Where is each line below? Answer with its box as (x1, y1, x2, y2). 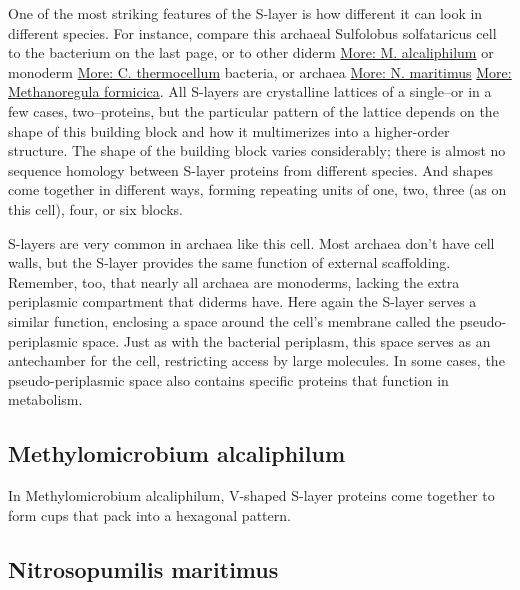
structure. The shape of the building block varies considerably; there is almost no (8, 140, 506, 161)
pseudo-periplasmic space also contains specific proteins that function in (8, 369, 449, 390)
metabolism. (8, 389, 83, 410)
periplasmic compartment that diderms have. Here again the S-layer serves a (8, 291, 477, 312)
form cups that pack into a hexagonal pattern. (8, 504, 291, 525)
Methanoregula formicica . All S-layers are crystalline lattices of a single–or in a (8, 81, 492, 102)
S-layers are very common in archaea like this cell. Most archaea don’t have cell (8, 232, 495, 253)
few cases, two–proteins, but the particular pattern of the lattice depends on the (8, 100, 499, 121)
